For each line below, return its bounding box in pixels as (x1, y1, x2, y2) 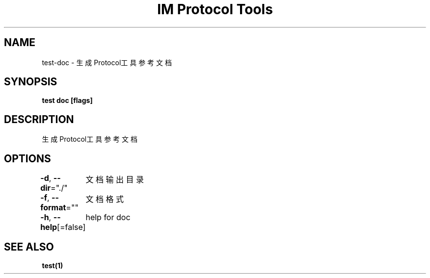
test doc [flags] (42, 96, 93, 105)
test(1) (42, 261, 63, 270)
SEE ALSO (4, 240, 54, 253)
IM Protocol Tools (157, 1, 273, 18)
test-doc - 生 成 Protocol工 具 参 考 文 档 (42, 58, 172, 67)
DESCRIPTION (4, 113, 74, 126)
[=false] (57, 222, 86, 232)
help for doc (85, 212, 131, 223)
